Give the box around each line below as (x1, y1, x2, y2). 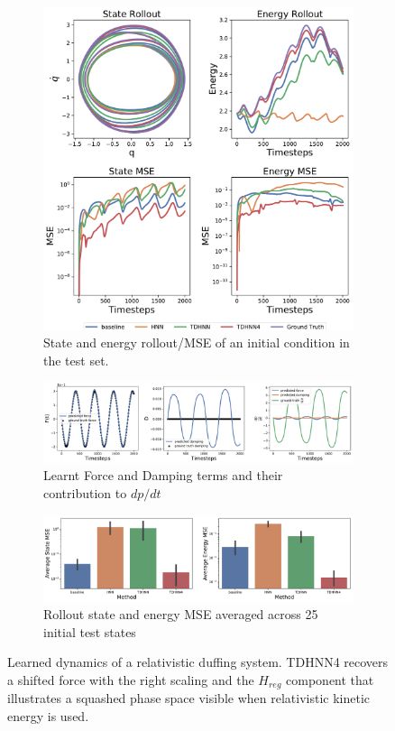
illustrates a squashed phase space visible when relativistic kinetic (7, 689, 371, 708)
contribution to (43, 483, 127, 502)
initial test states (43, 622, 136, 641)
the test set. (43, 350, 109, 369)
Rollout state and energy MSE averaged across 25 (43, 605, 318, 624)
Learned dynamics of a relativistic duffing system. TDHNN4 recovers (7, 652, 389, 671)
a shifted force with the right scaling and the (7, 671, 254, 689)
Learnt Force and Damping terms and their (43, 466, 283, 485)
